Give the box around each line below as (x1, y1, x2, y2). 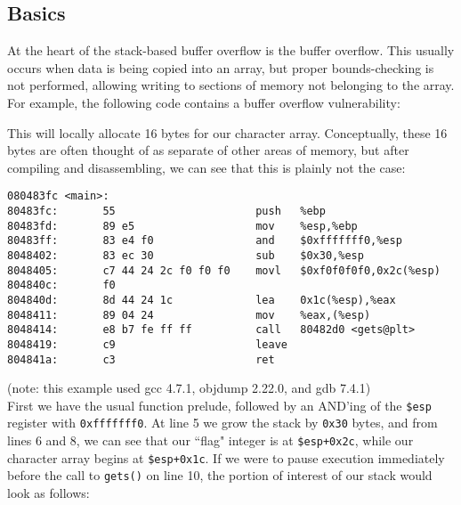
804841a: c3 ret (7, 353, 275, 366)
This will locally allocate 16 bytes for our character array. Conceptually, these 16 (7, 123, 448, 142)
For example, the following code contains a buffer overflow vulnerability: (7, 93, 400, 111)
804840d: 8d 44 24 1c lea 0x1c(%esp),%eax (7, 293, 396, 306)
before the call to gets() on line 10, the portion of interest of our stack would (7, 466, 433, 485)
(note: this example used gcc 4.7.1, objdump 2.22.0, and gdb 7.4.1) (7, 379, 371, 397)
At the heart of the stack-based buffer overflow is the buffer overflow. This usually (7, 41, 455, 60)
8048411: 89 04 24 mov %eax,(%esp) (7, 308, 371, 322)
